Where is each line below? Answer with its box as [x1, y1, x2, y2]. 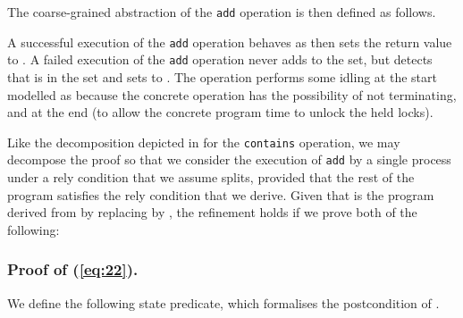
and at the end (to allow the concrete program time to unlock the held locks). [7, 103, 434, 121]
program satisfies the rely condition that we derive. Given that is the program [7, 185, 434, 204]
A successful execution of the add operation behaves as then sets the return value [7, 32, 452, 51]
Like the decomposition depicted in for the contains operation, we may [7, 132, 400, 151]
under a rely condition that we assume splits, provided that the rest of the [7, 168, 415, 187]
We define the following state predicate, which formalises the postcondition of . [7, 293, 440, 312]
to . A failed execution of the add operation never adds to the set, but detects [7, 50, 433, 69]
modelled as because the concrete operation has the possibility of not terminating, [7, 85, 457, 104]
